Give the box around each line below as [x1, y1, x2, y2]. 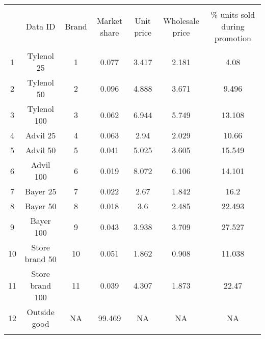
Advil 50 [25, 144, 56, 156]
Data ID [25, 20, 56, 32]
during [221, 20, 245, 32]
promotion [214, 32, 251, 44]
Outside [26, 306, 55, 318]
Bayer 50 [24, 200, 57, 212]
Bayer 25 [24, 185, 57, 197]
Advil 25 [25, 129, 56, 141]
